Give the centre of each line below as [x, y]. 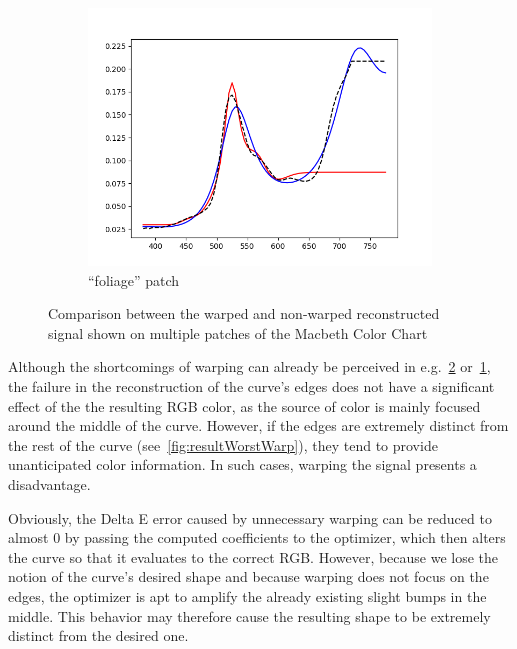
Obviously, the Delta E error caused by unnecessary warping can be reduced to [250, 517]
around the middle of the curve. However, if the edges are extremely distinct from [258, 425]
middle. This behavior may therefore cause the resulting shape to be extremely [249, 615]
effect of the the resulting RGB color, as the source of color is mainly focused [244, 405]
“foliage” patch [133, 279]
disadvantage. [49, 483]
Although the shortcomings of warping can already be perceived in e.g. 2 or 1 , [249, 366]
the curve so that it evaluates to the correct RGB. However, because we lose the [253, 556]
